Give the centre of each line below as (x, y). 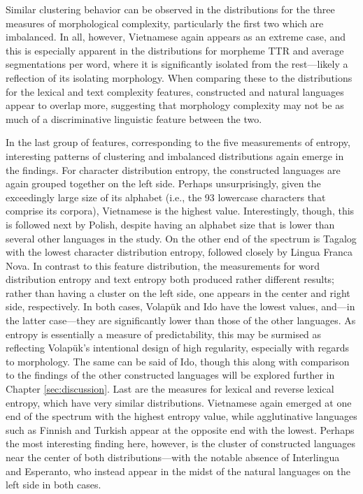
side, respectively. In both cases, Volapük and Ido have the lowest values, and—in (180, 306)
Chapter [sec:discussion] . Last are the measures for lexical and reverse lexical (170, 389)
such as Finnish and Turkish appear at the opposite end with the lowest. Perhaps (180, 429)
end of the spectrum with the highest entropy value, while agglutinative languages (181, 416)
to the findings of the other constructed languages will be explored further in (170, 375)
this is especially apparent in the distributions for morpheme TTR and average (175, 50)
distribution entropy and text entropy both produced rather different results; (170, 279)
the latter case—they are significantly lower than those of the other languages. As (181, 320)
